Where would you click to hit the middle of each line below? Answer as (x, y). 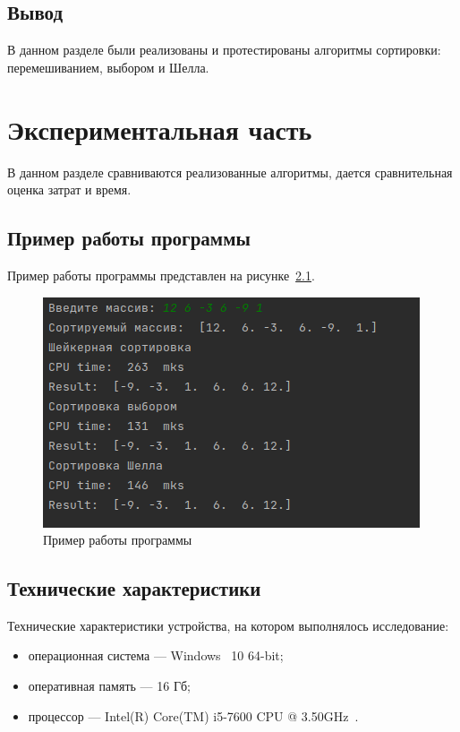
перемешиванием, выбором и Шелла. (108, 67)
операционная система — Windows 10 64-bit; (156, 655)
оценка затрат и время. (69, 189)
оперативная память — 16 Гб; (109, 686)
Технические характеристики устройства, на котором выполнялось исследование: (228, 625)
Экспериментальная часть (160, 129)
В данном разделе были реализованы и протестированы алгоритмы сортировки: (224, 50)
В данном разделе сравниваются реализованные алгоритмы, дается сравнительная (230, 172)
